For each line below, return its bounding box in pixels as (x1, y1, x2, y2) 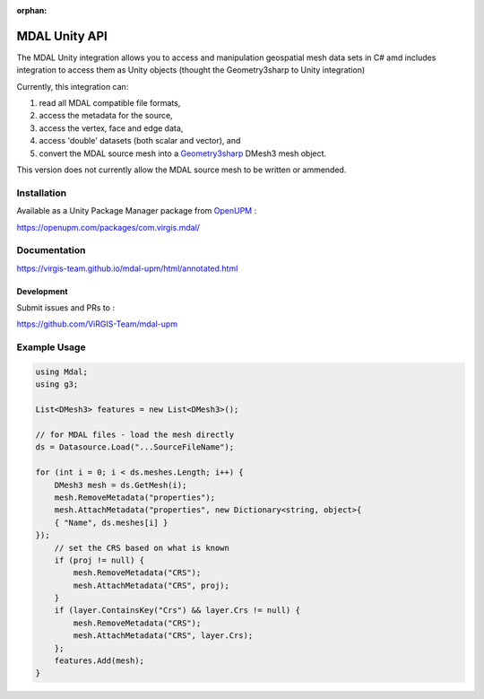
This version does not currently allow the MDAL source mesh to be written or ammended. (16, 164, 347, 175)
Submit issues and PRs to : (16, 302, 116, 313)
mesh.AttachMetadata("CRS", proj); (73, 580, 230, 590)
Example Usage (16, 341, 86, 354)
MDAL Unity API (16, 28, 108, 44)
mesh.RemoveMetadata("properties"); (54, 492, 215, 502)
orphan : (16, 5, 48, 15)
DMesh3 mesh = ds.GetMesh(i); (54, 480, 187, 490)
